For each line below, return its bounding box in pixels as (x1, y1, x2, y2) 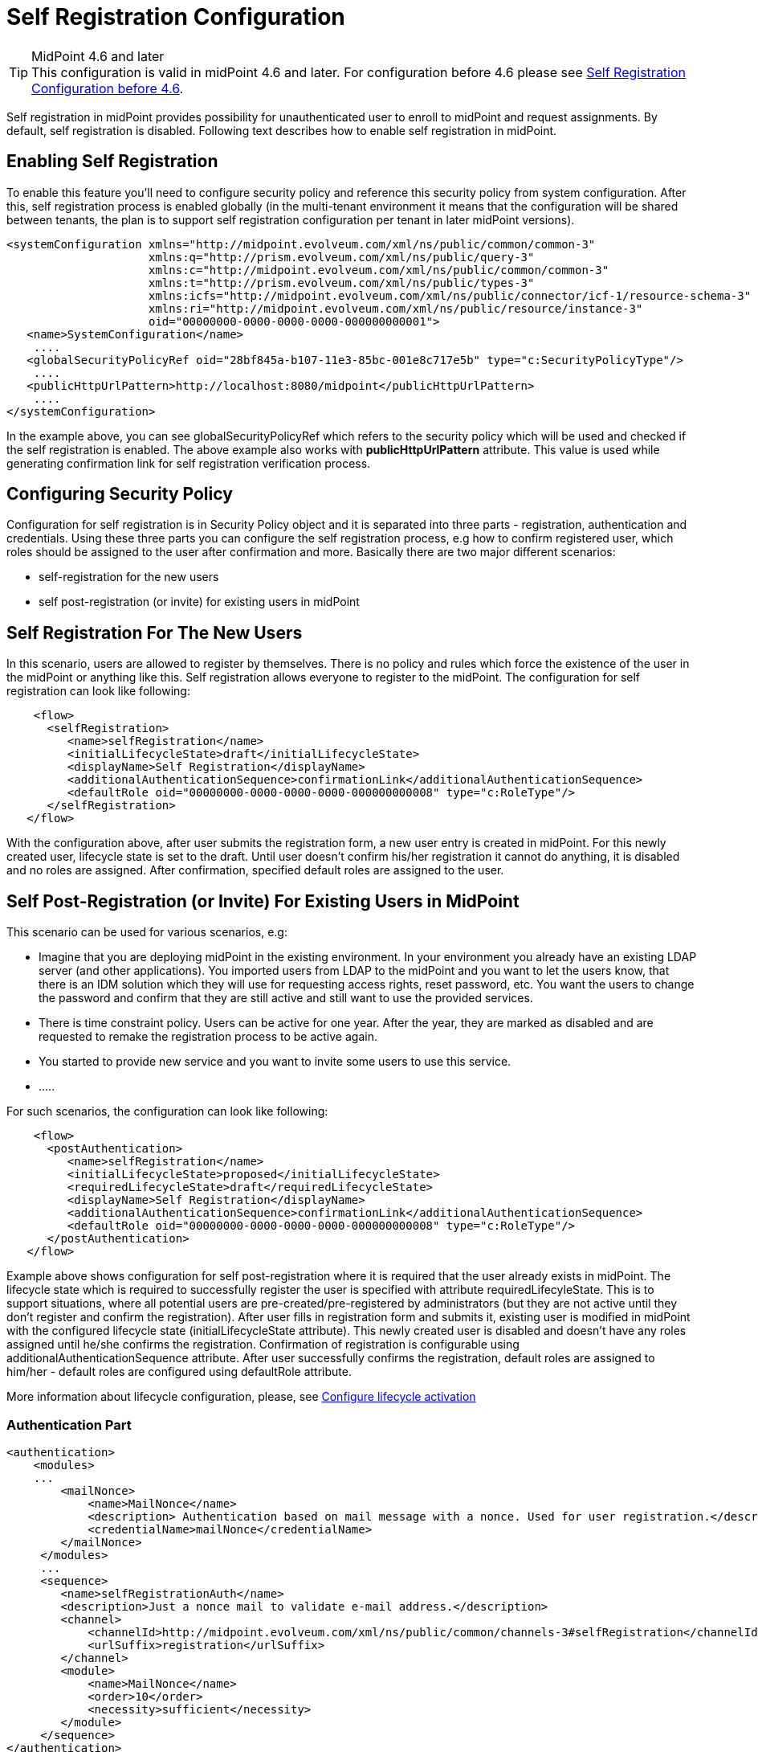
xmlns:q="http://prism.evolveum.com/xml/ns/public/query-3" (149, 250, 535, 264)
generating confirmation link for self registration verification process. (6, 456, 371, 470)
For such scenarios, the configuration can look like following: (6, 1104, 328, 1119)
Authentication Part (6, 1416, 132, 1433)
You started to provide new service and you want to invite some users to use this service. (39, 1054, 511, 1069)
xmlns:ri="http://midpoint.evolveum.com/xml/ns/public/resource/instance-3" (149, 301, 643, 315)
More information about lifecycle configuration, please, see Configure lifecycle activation (6, 1390, 476, 1404)
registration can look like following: (6, 684, 190, 698)
